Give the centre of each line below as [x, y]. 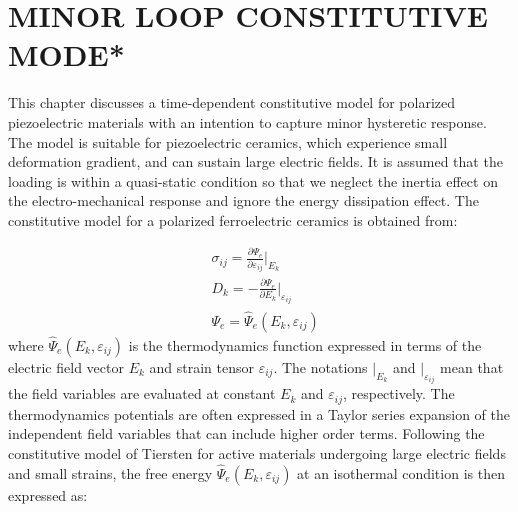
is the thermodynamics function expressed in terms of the [305, 344]
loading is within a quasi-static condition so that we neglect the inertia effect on [253, 180]
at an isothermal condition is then [401, 472]
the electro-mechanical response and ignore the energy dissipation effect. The [243, 200]
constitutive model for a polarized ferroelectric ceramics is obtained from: [233, 219]
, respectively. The [398, 393]
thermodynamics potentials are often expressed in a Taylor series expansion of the [259, 413]
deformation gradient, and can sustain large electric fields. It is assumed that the [255, 161]
